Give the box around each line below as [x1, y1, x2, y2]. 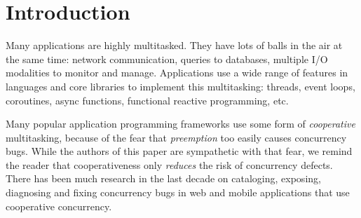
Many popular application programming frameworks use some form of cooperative [6, 116, 355, 131]
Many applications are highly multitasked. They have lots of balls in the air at [6, 38, 343, 53]
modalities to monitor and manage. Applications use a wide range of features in [6, 65, 348, 80]
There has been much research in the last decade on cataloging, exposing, [6, 171, 321, 186]
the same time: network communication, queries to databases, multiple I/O [6, 51, 328, 66]
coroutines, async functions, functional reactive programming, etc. [6, 93, 289, 107]
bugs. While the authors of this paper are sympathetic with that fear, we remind [6, 144, 353, 158]
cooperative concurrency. [6, 198, 112, 213]
